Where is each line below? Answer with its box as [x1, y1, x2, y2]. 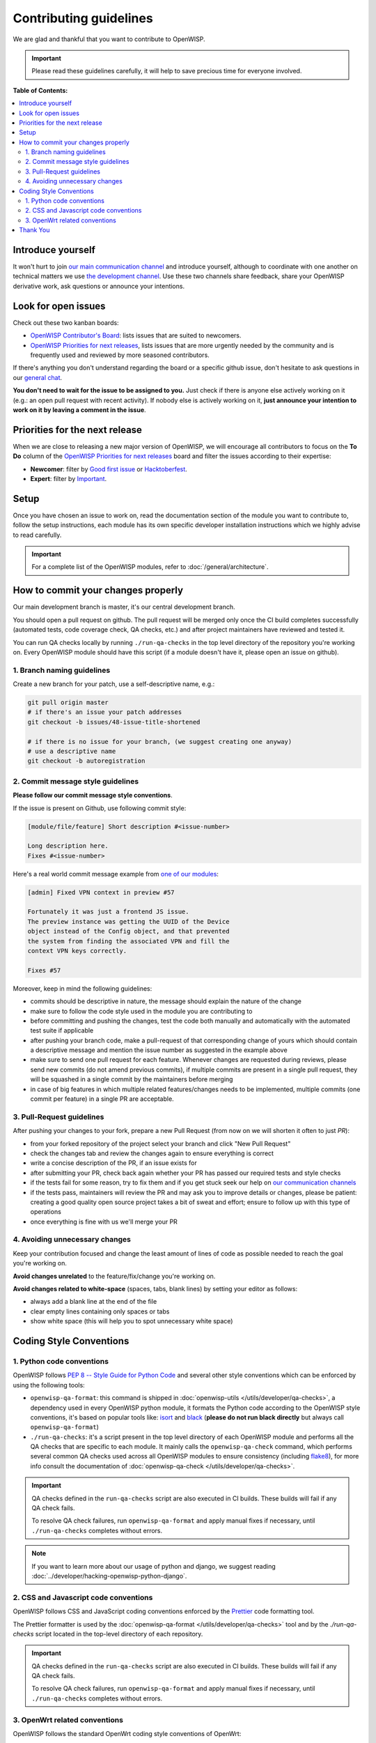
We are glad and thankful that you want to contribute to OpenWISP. [13, 35, 205, 43]
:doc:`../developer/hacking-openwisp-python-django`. [31, 1571, 187, 1580]
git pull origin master [27, 699, 109, 707]
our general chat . [13, 373, 63, 381]
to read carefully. [13, 531, 62, 539]
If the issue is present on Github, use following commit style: [13, 804, 187, 812]
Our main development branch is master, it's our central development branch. [13, 603, 236, 611]
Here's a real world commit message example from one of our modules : [13, 869, 219, 878]
